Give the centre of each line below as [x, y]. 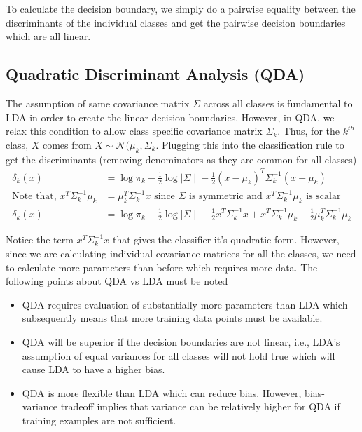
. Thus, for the [308, 131]
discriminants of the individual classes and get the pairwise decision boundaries [176, 22]
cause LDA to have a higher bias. [93, 369]
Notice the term [40, 239]
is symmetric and [226, 197]
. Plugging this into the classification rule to [250, 144]
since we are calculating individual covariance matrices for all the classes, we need [181, 253]
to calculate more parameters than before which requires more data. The [162, 267]
